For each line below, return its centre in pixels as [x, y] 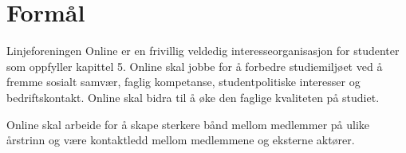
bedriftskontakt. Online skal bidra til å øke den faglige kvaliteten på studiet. [193, 97]
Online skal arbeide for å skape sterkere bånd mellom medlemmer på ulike [188, 124]
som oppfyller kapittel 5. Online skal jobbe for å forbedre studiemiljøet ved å [195, 66]
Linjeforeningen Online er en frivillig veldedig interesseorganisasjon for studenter [203, 51]
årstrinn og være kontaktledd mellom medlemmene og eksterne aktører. [181, 140]
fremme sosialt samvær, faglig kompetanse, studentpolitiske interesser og [183, 82]
